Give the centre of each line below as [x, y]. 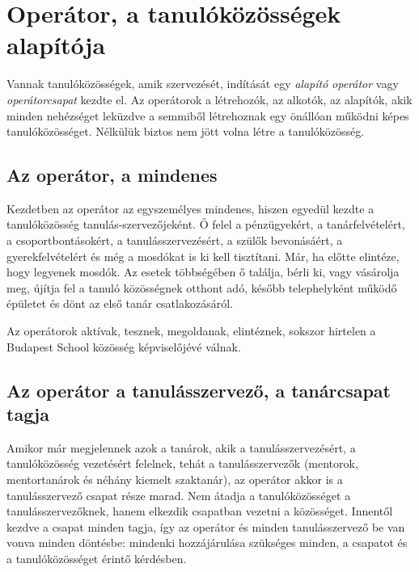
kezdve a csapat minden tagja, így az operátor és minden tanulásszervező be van [206, 526]
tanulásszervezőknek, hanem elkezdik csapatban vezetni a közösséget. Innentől [200, 511]
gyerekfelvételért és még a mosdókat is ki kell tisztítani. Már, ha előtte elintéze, [203, 256]
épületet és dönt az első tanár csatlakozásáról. [120, 303]
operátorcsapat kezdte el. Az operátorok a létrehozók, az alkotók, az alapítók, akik [209, 99]
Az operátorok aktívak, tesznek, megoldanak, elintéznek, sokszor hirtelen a [191, 331]
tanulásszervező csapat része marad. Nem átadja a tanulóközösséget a [179, 495]
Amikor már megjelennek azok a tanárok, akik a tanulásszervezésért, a [181, 447]
